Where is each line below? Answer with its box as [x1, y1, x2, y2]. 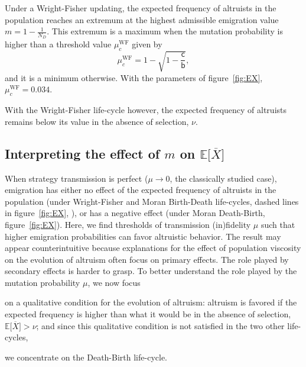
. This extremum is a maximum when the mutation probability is [47, 25, 283, 37]
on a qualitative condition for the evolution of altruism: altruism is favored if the [5, 296, 297, 308]
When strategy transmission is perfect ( [5, 172, 148, 184]
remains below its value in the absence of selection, [5, 115, 189, 127]
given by [132, 38, 162, 50]
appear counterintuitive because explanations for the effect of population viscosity [5, 242, 301, 254]
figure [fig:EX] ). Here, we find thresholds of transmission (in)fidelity [5, 218, 251, 230]
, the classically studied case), [170, 172, 277, 184]
